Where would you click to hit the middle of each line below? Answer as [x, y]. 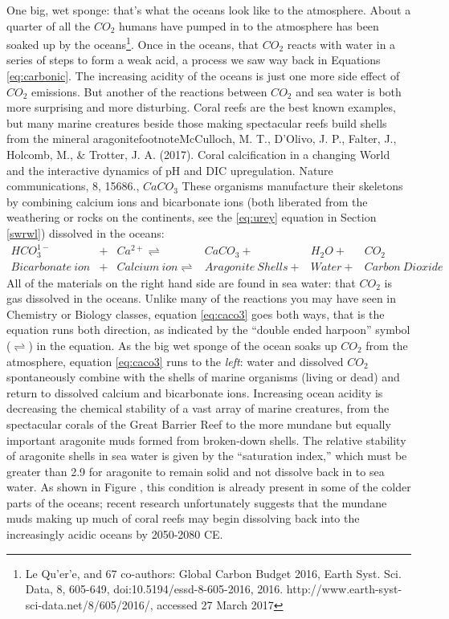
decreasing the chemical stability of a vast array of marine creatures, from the [198, 408]
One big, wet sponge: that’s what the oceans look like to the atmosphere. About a [209, 10]
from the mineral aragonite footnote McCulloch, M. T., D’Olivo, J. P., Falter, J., [202, 138]
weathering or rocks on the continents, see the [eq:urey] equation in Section [192, 217]
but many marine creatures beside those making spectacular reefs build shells [197, 122]
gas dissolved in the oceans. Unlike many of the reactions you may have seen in [202, 298]
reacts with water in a [341, 44]
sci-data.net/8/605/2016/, [89, 604]
